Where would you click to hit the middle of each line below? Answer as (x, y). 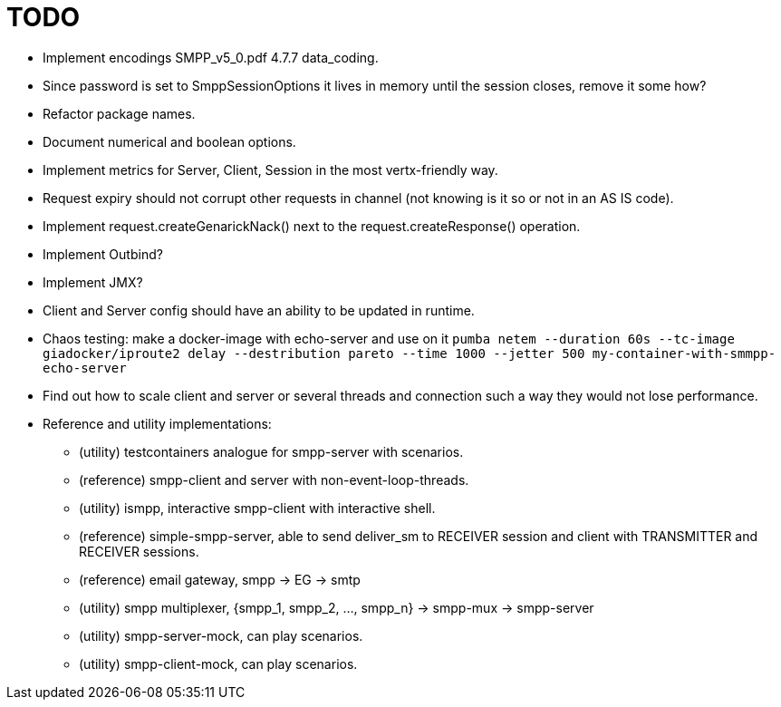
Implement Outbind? (103, 254)
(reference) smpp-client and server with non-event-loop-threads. (274, 479)
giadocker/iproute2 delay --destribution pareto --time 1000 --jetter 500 (314, 353)
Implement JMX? (93, 282)
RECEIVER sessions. (139, 551)
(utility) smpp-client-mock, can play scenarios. (218, 663)
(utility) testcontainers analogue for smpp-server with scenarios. (271, 451)
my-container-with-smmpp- (684, 353)
